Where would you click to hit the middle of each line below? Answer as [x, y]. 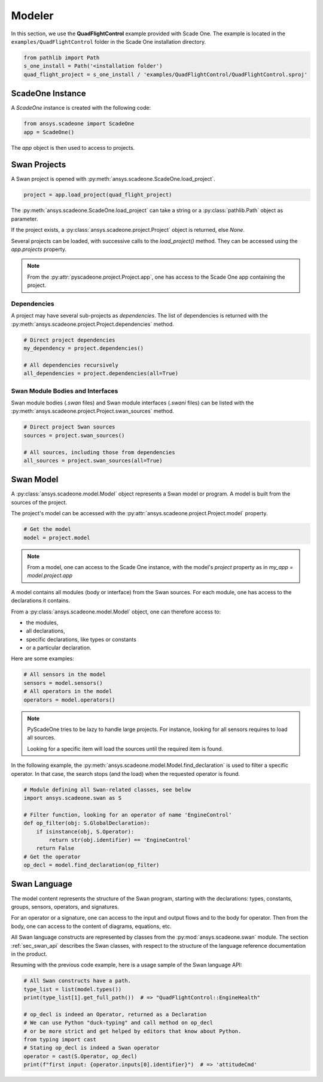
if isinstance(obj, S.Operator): [85, 832]
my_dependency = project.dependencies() [83, 348]
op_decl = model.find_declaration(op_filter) [92, 865]
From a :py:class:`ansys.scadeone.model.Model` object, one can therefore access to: [116, 612]
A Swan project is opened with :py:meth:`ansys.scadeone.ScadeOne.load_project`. [113, 179]
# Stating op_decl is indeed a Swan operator [92, 1048]
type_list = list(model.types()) [73, 989]
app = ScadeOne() [49, 132]
